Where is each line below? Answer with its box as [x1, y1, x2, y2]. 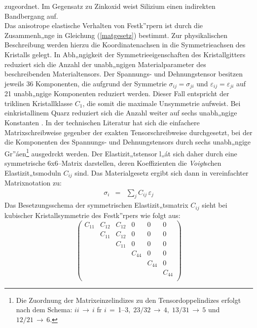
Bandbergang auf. [4, 10, 58, 21]
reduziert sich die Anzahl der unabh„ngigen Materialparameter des [4, 59, 206, 69]
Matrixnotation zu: [4, 178, 62, 188]
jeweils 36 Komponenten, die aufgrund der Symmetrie [4, 78, 167, 88]
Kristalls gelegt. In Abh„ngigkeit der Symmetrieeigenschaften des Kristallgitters [4, 49, 246, 59]
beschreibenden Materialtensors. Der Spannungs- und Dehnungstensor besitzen [4, 69, 243, 79]
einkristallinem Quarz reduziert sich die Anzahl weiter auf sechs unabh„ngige [4, 108, 237, 118]
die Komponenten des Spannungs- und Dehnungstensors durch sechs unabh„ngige [4, 137, 251, 147]
